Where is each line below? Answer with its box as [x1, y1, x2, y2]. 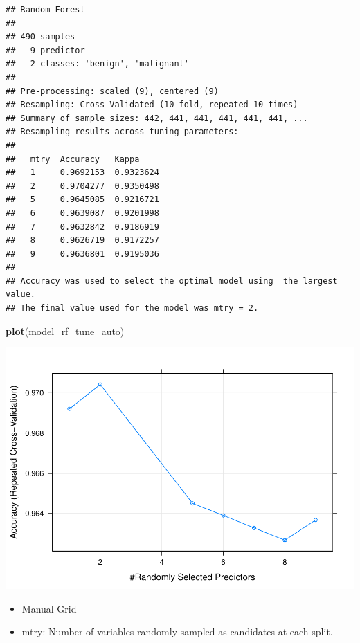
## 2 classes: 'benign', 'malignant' [6, 59, 189, 69]
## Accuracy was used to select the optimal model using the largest [6, 275, 338, 286]
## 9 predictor [6, 45, 85, 55]
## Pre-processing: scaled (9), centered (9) [6, 86, 219, 96]
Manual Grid [21, 601, 77, 615]
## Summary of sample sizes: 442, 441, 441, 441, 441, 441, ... [6, 113, 308, 123]
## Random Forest [6, 5, 85, 15]
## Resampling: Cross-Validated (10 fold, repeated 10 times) [6, 100, 298, 110]
